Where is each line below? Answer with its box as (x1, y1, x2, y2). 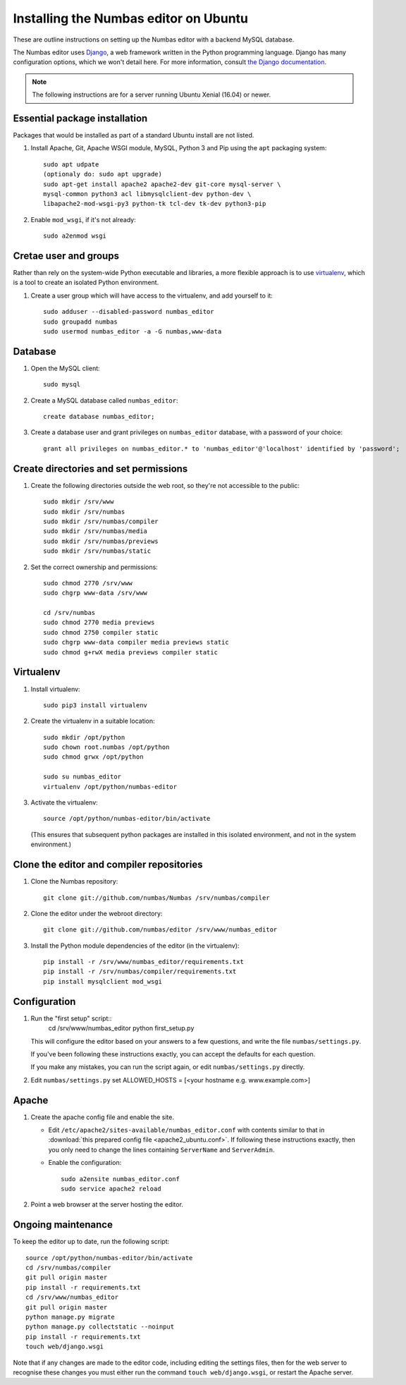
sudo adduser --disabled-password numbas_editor (43, 307, 214, 316)
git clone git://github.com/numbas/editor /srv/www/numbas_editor (43, 926, 278, 934)
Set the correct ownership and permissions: (30, 563, 158, 571)
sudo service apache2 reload (61, 1185, 161, 1192)
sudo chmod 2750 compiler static (43, 628, 159, 636)
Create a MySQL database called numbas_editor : (30, 396, 178, 405)
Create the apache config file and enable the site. (30, 1113, 174, 1121)
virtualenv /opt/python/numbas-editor (43, 783, 178, 791)
